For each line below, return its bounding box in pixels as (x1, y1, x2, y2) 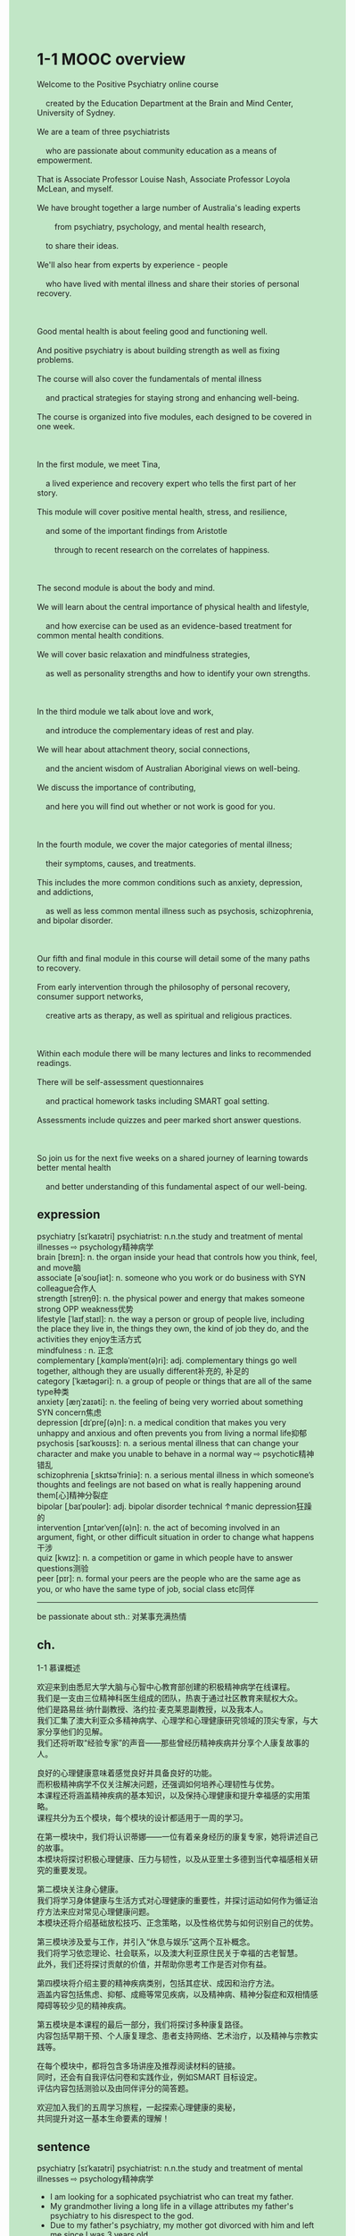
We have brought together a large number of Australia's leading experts (37, 202, 301, 213)
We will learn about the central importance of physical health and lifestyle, (37, 601, 310, 612)
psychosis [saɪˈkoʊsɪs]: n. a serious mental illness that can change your (37, 1437, 300, 1448)
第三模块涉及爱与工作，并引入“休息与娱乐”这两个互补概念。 (37, 1936, 255, 1947)
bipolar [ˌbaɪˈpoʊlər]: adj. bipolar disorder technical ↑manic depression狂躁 (37, 1501, 313, 1512)
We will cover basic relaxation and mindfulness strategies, (37, 648, 251, 659)
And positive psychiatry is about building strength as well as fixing (37, 344, 280, 355)
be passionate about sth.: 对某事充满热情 (37, 1611, 187, 1622)
